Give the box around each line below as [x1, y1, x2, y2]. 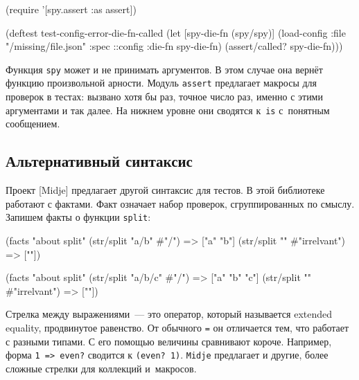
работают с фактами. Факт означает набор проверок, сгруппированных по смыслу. [6, 196, 355, 210]
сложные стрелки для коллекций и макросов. [6, 361, 197, 375]
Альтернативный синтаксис [6, 150, 193, 172]
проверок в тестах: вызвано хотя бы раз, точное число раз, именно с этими [6, 89, 323, 104]
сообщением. [6, 116, 60, 131]
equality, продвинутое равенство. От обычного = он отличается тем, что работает [6, 320, 349, 334]
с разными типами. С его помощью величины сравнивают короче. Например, [6, 334, 332, 348]
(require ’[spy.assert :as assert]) [6, 2, 137, 16]
